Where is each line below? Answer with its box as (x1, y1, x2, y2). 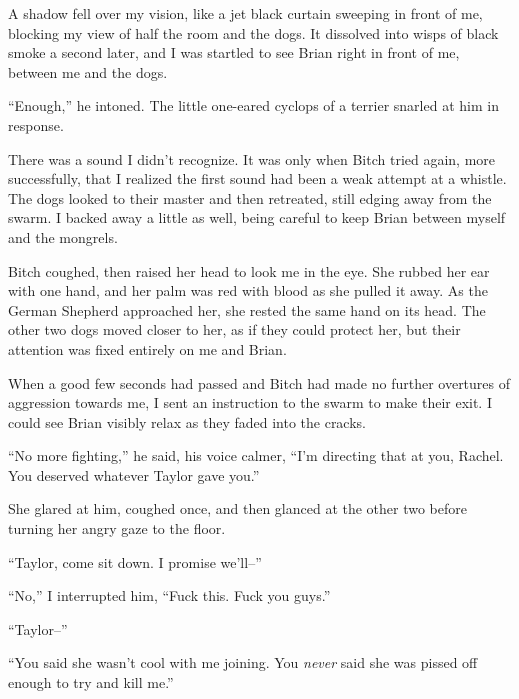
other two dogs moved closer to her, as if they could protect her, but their (8, 319, 461, 340)
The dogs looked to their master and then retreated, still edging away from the (8, 187, 492, 208)
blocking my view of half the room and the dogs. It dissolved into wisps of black (8, 22, 499, 43)
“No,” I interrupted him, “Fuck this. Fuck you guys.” (8, 585, 331, 606)
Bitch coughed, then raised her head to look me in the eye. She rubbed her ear (8, 260, 490, 281)
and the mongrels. (8, 226, 118, 247)
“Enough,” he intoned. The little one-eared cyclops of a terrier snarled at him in (8, 95, 499, 116)
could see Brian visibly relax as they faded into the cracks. (8, 411, 366, 432)
